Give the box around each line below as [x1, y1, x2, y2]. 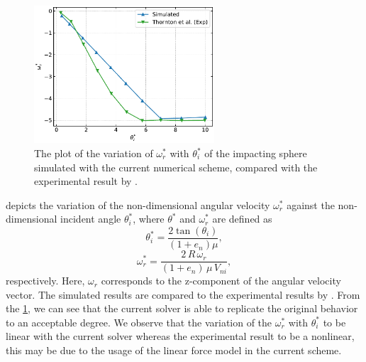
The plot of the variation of [34, 146, 153, 161]
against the [287, 197, 335, 212]
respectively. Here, [6, 273, 85, 288]
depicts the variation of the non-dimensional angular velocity [6, 197, 270, 212]
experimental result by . [34, 174, 138, 188]
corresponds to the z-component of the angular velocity [101, 273, 341, 288]
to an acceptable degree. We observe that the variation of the [6, 314, 272, 329]
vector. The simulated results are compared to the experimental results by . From [6, 287, 360, 302]
